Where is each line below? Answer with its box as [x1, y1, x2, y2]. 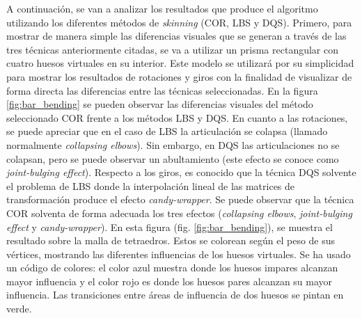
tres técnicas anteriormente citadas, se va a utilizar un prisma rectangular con [6, 42, 339, 56]
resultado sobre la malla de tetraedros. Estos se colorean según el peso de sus [6, 233, 336, 248]
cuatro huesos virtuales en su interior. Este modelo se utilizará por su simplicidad [6, 56, 354, 70]
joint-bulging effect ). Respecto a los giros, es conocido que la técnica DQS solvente [6, 165, 356, 180]
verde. [6, 301, 32, 316]
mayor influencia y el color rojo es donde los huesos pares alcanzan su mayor [6, 273, 333, 288]
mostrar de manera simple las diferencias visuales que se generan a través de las [6, 29, 347, 43]
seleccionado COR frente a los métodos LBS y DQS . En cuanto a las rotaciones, [6, 110, 348, 125]
